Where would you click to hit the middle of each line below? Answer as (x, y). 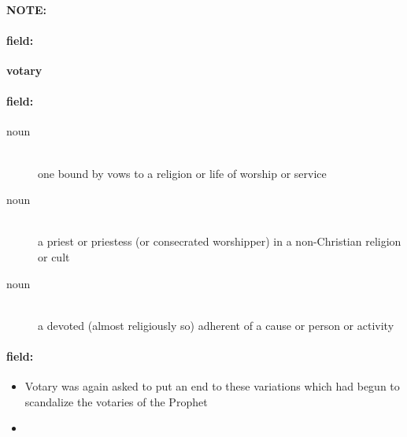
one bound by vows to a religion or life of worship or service (182, 173)
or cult (54, 256)
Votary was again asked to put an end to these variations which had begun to (212, 386)
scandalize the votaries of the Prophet (116, 401)
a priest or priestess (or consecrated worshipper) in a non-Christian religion (220, 241)
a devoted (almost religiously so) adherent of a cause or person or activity (216, 325)
